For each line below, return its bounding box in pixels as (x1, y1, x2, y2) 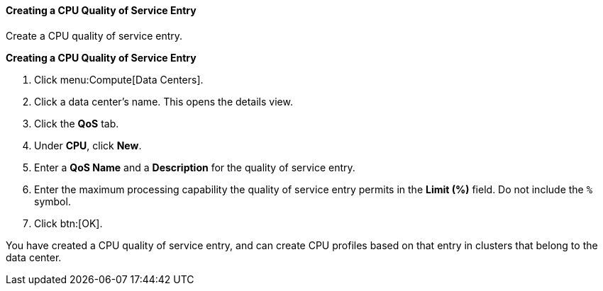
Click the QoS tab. (34, 117, 119, 130)
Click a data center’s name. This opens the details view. (34, 95, 293, 108)
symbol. (34, 195, 71, 207)
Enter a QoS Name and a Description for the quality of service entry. (34, 161, 355, 173)
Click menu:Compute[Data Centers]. (34, 73, 204, 86)
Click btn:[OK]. (34, 217, 103, 229)
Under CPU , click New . (34, 139, 142, 152)
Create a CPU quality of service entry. (6, 29, 183, 42)
